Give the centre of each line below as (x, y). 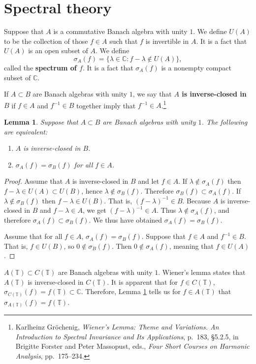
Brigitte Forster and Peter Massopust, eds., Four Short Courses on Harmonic (132, 346)
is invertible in (167, 41)
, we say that (152, 94)
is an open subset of (58, 50)
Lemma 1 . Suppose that (41, 121)
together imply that (106, 105)
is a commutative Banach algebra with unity (120, 31)
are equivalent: (26, 131)
